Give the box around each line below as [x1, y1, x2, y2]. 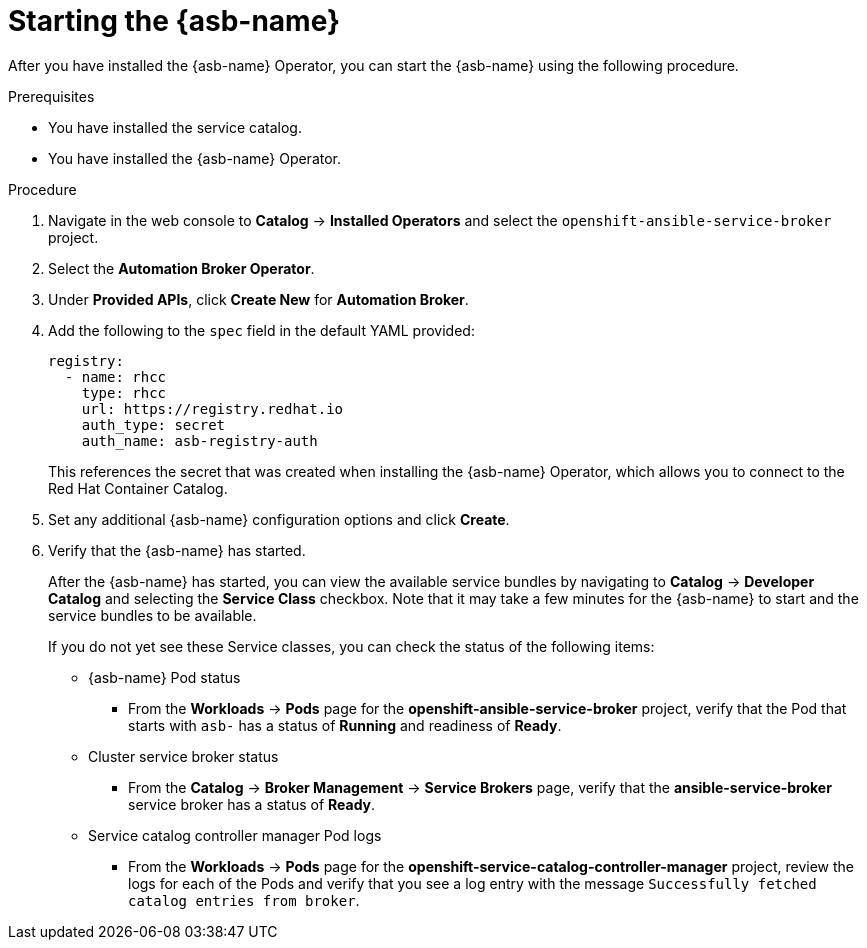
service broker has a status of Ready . [128, 795, 376, 813]
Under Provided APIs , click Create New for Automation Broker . [48, 290, 469, 308]
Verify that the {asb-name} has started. [48, 541, 306, 559]
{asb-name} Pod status [88, 668, 241, 686]
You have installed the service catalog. [48, 118, 302, 136]
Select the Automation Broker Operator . [48, 259, 315, 277]
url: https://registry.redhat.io [81, 400, 344, 417]
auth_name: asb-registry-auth [81, 432, 318, 449]
